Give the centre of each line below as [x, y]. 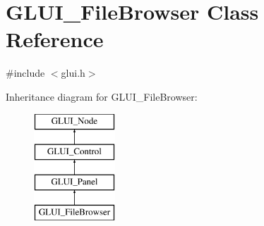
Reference [55, 39]
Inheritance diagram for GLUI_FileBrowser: [102, 96]
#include [25, 73]
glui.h [73, 73]
